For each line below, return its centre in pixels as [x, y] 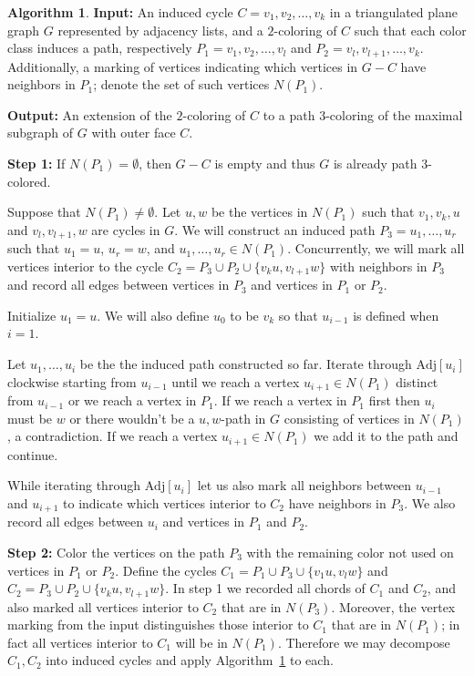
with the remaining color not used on [350, 552]
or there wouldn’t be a [132, 418]
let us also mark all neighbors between [304, 485]
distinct [417, 381]
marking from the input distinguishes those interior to [158, 625]
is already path [375, 164]
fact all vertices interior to [80, 642]
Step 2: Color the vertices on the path [116, 552]
